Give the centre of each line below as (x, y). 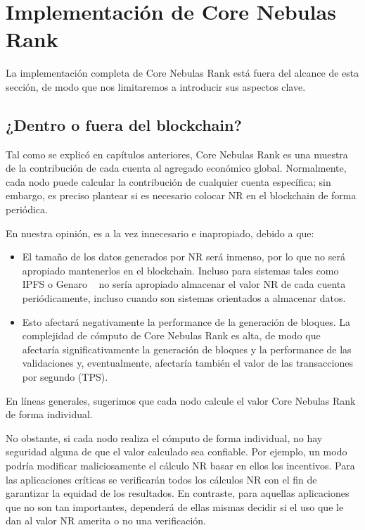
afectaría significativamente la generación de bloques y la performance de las (187, 349)
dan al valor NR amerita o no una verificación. (106, 520)
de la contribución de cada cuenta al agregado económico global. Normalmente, (176, 168)
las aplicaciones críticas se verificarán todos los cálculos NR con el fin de (161, 479)
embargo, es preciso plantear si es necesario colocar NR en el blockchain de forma (181, 195)
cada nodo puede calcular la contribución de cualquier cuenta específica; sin (168, 181)
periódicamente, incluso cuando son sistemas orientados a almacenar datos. (184, 298)
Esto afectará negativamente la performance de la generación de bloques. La (186, 321)
